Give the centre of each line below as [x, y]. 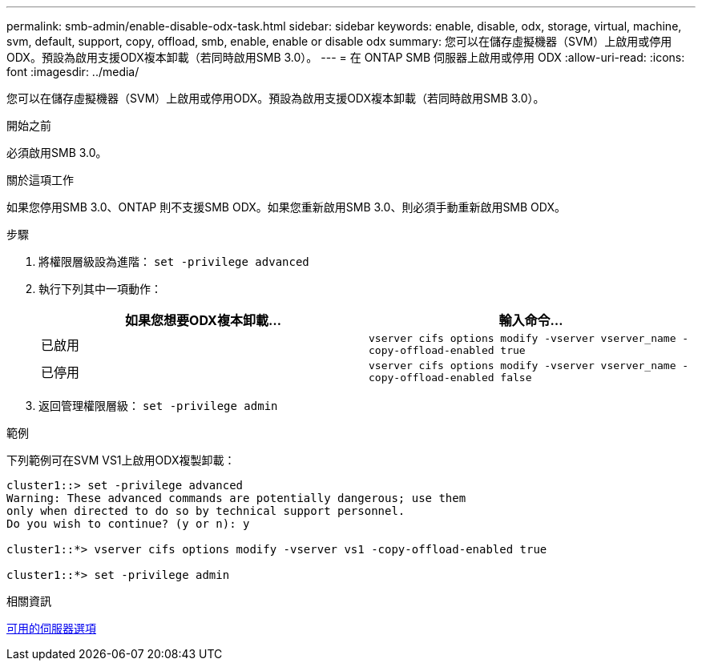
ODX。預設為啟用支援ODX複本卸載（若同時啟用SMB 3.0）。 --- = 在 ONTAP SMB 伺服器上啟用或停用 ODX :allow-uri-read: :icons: [346, 57]
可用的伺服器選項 [51, 628]
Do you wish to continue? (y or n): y [128, 524]
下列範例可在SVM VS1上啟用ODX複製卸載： [121, 460]
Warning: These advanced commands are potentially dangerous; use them [236, 498]
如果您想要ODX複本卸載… [203, 320]
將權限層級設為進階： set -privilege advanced [174, 261]
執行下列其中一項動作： [100, 289]
